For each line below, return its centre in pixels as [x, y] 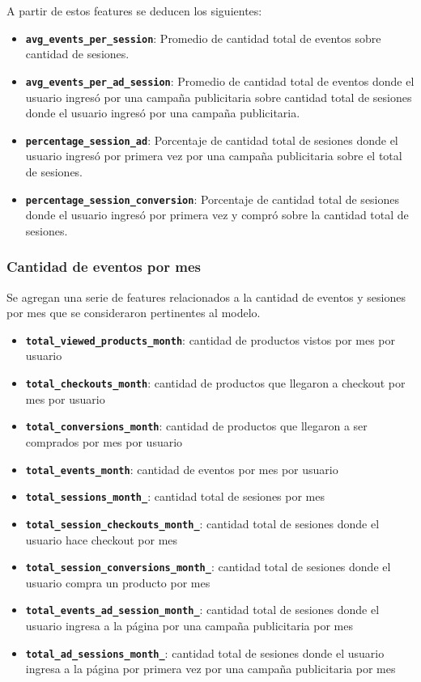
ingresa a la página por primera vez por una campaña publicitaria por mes [210, 669]
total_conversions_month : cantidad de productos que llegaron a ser [196, 426]
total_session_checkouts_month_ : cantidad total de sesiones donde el [202, 523]
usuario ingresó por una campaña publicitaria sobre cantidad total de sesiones [219, 97]
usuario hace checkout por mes [102, 539]
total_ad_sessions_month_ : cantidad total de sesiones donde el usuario [205, 652]
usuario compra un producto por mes [118, 582]
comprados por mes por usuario [104, 441]
